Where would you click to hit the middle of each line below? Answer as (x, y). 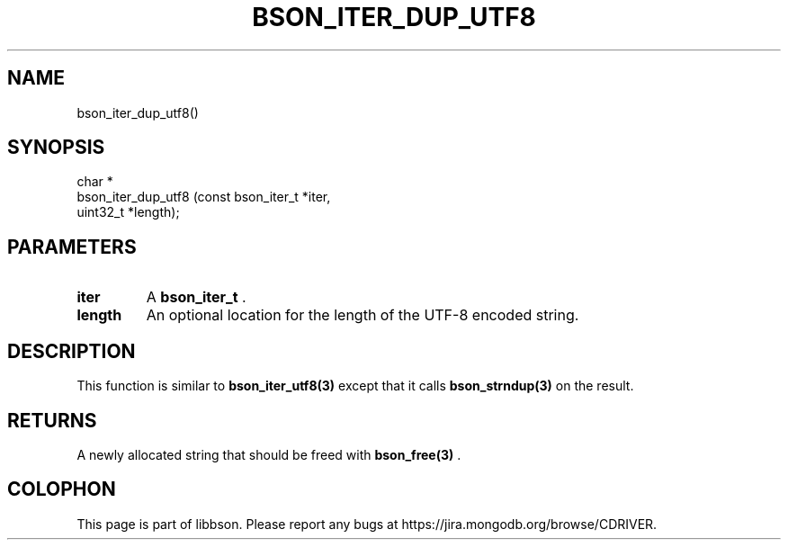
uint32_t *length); (128, 212)
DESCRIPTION (72, 351)
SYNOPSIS (56, 148)
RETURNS (52, 420)
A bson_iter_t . (196, 297)
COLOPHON (62, 489)
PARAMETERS (72, 247)
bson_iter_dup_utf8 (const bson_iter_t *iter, (204, 197)
